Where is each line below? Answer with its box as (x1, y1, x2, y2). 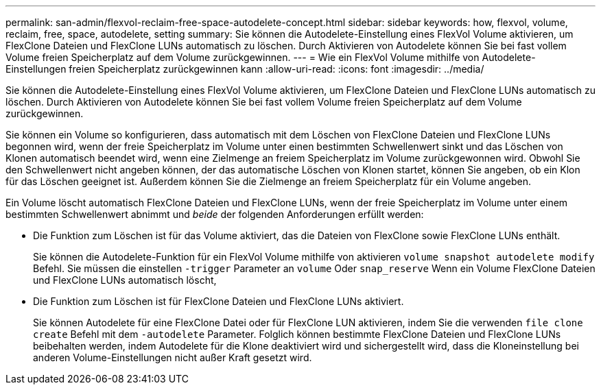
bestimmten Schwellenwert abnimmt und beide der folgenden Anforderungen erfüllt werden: (5, 208, 424, 220)
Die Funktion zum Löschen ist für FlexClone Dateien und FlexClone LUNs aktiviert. (33, 295, 404, 307)
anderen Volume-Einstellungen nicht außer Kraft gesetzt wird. (33, 352, 312, 363)
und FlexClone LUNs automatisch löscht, (33, 274, 217, 286)
